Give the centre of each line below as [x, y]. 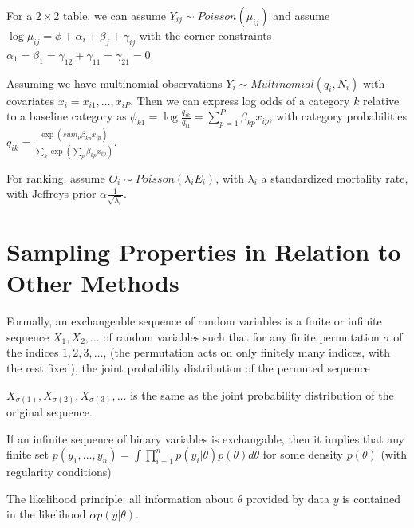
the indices [33, 352]
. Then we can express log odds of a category [240, 100]
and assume [302, 15]
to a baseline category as [67, 116]
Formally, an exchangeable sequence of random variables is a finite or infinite [194, 321]
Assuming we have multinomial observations [114, 83]
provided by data [288, 498]
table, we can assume [114, 15]
